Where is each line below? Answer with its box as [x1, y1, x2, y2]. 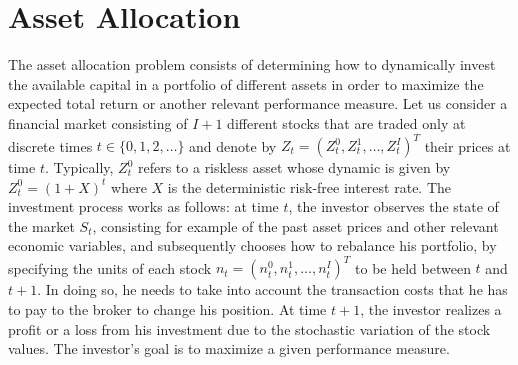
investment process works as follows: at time [8, 196, 279, 217]
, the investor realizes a [360, 299, 502, 320]
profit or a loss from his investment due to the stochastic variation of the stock [8, 318, 491, 339]
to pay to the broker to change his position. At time [8, 299, 327, 320]
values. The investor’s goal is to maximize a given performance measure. [8, 338, 450, 359]
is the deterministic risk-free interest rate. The [167, 176, 452, 197]
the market [8, 215, 75, 236]
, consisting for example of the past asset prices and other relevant [92, 215, 499, 236]
